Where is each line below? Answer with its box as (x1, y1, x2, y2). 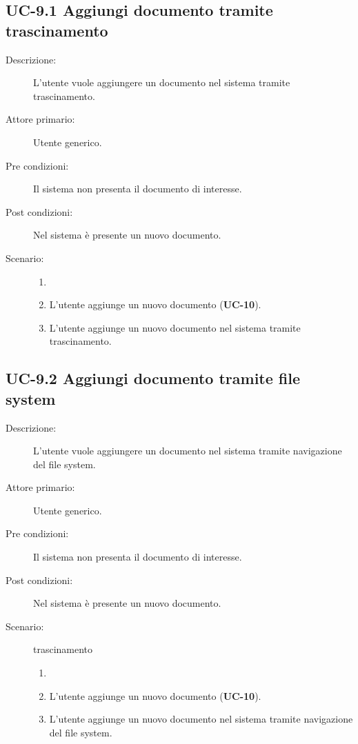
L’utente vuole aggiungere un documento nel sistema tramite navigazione (33, 443, 342, 458)
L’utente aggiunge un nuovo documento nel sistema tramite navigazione (49, 712, 353, 726)
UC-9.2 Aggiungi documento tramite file (6, 368, 301, 389)
